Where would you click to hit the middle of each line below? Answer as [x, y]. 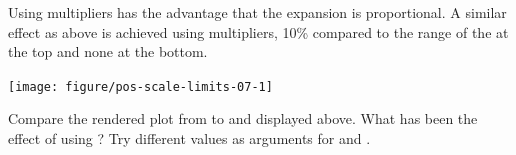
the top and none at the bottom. [108, 51]
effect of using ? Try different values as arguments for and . [189, 138]
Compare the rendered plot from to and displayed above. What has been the [243, 118]
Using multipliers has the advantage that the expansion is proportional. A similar [257, 12]
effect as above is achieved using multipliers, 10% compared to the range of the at [258, 31]
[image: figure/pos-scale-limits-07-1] [140, 86]
